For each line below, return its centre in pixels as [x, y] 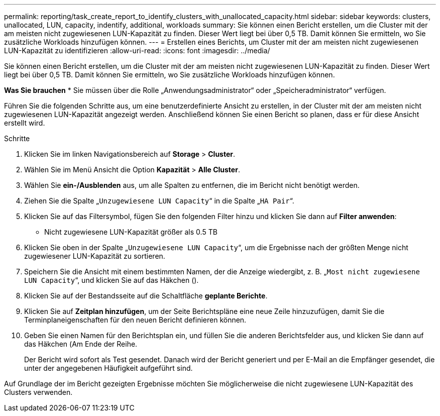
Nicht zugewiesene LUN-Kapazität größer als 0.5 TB [131, 232]
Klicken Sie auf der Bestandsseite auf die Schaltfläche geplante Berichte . [146, 296]
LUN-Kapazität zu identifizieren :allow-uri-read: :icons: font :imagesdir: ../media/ [137, 50]
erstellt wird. [25, 123]
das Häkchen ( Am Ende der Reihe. [81, 344]
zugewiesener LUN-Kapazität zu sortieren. [95, 256]
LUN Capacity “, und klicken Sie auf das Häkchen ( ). [112, 280]
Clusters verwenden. [38, 392]
